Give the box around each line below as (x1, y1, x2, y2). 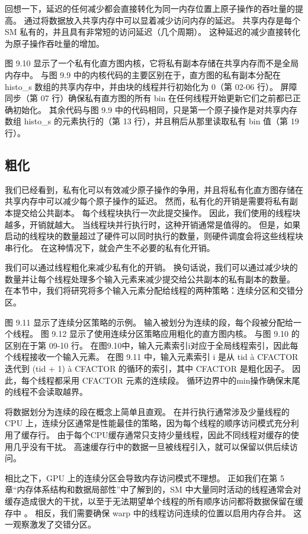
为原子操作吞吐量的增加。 (5, 37, 104, 49)
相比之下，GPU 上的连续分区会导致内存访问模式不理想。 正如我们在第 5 (5, 471, 285, 484)
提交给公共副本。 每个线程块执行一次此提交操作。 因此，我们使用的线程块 (12, 206, 301, 218)
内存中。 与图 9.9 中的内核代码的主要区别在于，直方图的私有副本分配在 (5, 68, 281, 81)
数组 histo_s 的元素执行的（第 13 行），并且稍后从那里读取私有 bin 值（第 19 (5, 115, 299, 127)
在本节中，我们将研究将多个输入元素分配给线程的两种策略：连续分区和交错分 (5, 284, 303, 297)
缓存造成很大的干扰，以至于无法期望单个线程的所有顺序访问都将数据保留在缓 (5, 494, 303, 507)
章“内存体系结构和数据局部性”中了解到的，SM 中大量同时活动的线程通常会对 (5, 483, 301, 496)
